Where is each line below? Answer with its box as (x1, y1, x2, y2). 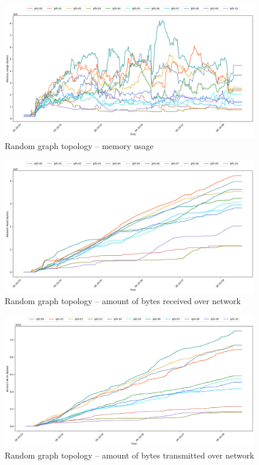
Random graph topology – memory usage (5, 139, 154, 151)
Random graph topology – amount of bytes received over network (5, 295, 241, 307)
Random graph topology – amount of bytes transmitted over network (5, 448, 254, 461)
